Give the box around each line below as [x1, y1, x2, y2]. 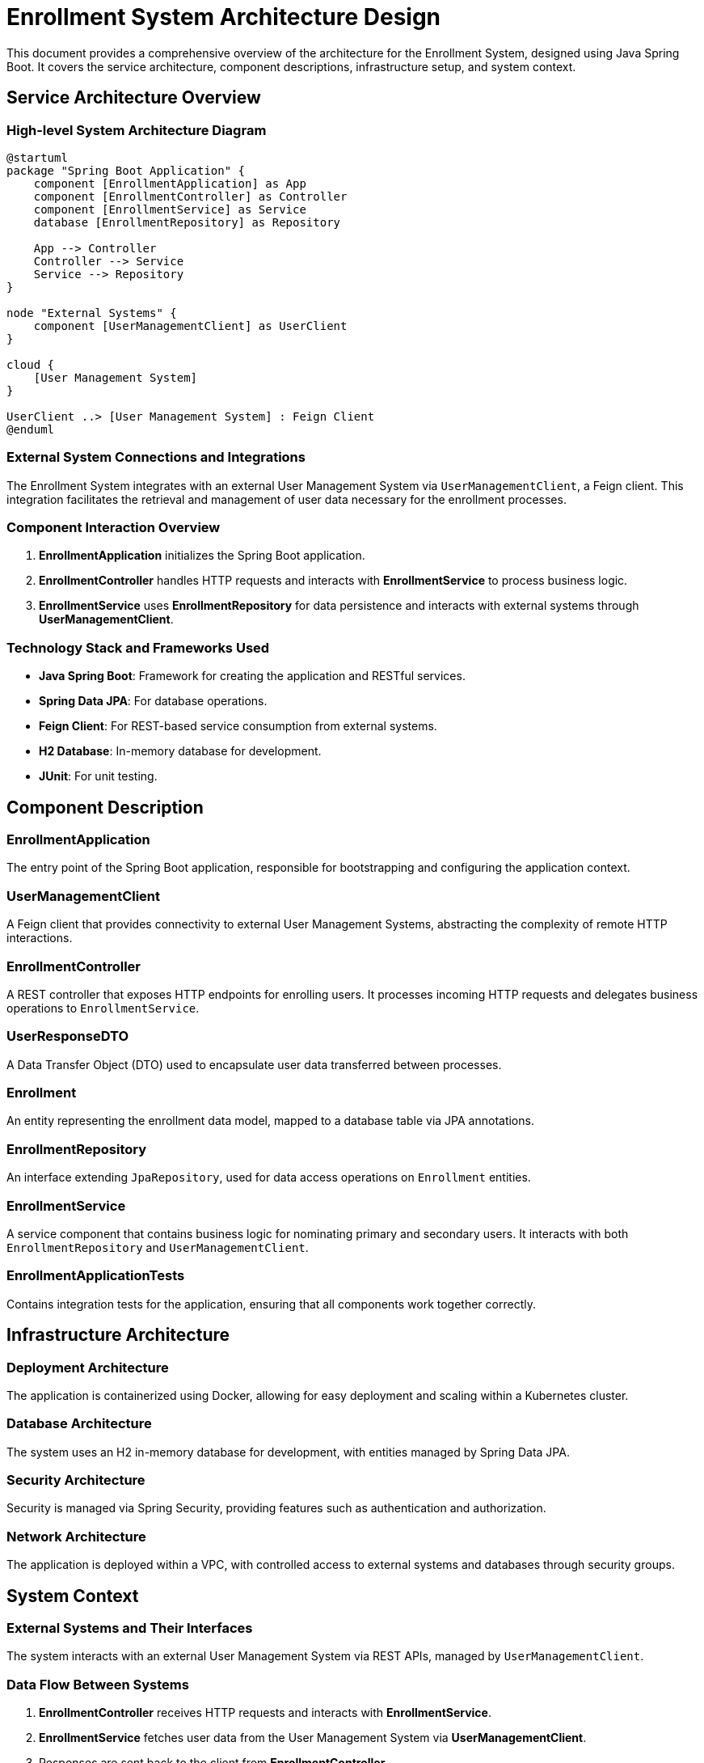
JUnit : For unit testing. [39, 769, 158, 784]
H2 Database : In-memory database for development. [39, 744, 322, 759]
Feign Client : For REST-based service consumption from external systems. [39, 719, 437, 734]
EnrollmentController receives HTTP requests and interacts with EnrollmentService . [39, 1706, 491, 1720]
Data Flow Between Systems [6, 1676, 189, 1693]
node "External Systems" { [6, 306, 177, 319]
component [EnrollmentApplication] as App [33, 176, 306, 190]
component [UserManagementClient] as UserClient [33, 319, 348, 332]
